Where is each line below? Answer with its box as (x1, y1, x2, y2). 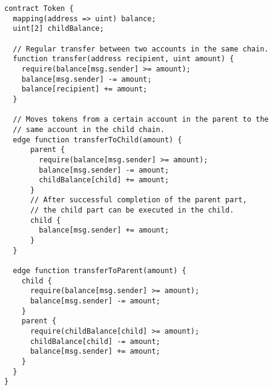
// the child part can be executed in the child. (30, 206, 234, 215)
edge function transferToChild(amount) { (13, 135, 182, 144)
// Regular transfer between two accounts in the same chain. (13, 44, 269, 53)
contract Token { (4, 4, 74, 13)
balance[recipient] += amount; (21, 85, 148, 94)
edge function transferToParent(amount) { (13, 266, 186, 276)
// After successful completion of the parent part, (30, 196, 247, 205)
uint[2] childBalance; (13, 24, 104, 33)
